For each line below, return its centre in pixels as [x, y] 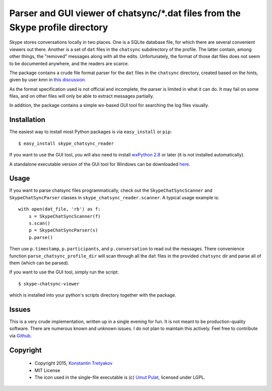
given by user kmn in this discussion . [48, 80]
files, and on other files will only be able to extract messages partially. [82, 96]
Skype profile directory [59, 27]
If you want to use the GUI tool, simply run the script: [64, 272]
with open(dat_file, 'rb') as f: [59, 209]
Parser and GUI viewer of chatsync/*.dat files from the [125, 13]
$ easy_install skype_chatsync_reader [66, 143]
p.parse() [41, 237]
